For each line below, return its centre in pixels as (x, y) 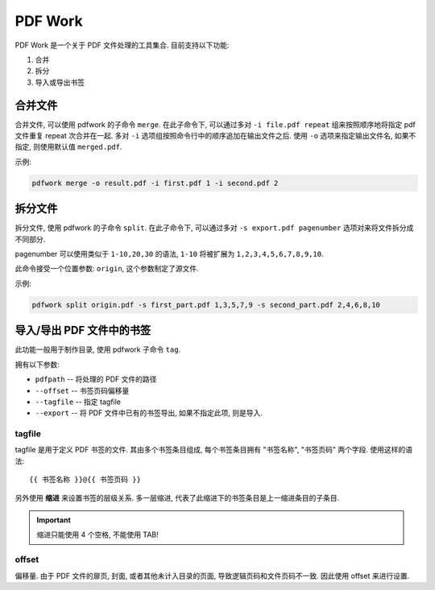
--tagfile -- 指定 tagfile (78, 402)
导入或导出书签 (60, 82)
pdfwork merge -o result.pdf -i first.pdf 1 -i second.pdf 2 (155, 183)
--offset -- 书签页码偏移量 (82, 390)
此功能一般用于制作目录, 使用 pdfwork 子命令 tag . (98, 349)
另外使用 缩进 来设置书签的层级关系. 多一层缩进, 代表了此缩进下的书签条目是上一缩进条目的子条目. (177, 497)
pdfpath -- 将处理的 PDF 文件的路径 (96, 379)
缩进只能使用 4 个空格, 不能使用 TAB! (97, 534)
